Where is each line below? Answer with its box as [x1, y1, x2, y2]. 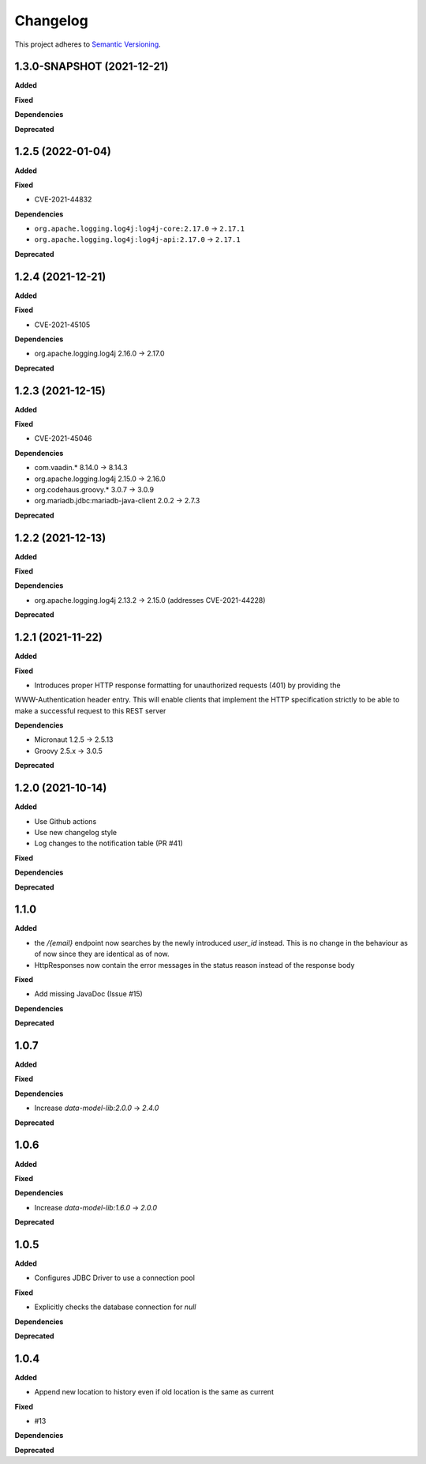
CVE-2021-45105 [34, 320, 91, 329]
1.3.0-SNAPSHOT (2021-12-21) [14, 60, 169, 73]
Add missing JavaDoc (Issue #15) [34, 989, 144, 999]
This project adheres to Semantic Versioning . [14, 40, 161, 49]
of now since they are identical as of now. [34, 949, 170, 959]
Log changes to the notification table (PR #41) [34, 838, 183, 849]
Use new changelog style [34, 827, 118, 837]
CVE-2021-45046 [34, 434, 92, 443]
